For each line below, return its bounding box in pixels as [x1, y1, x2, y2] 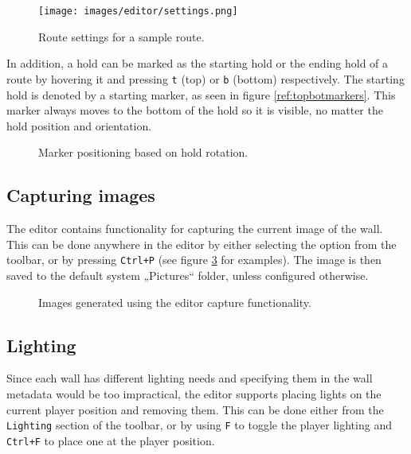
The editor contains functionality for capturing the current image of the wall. [6, 220, 383, 237]
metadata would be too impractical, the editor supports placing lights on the [6, 385, 382, 402]
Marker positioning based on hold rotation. [38, 144, 249, 161]
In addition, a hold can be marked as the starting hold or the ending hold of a [6, 55, 389, 72]
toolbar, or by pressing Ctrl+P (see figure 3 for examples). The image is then [6, 251, 382, 268]
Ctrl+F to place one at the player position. [6, 432, 215, 448]
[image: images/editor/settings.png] [38, 6, 238, 17]
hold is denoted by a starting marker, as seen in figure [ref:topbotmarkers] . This [6, 86, 396, 103]
